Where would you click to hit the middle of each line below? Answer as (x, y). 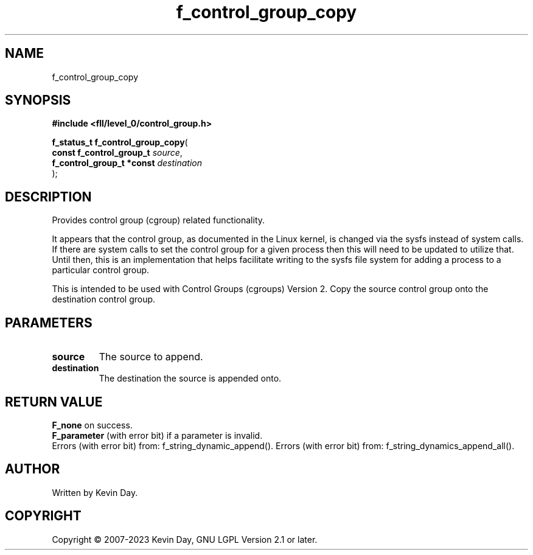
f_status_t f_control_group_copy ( (120, 142)
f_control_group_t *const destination (127, 163)
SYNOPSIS (38, 100)
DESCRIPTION (48, 197)
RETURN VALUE (54, 402)
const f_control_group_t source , (117, 153)
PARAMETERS (49, 323)
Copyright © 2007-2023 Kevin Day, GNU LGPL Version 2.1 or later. (185, 539)
